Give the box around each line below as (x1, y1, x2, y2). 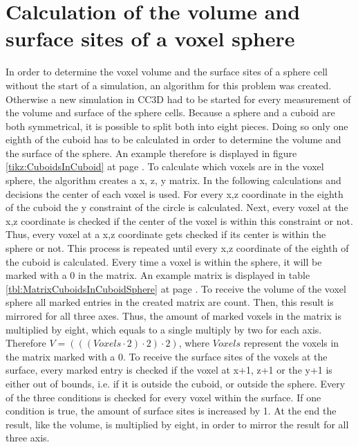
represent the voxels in (243, 336, 339, 350)
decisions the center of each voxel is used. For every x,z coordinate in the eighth (6, 186, 343, 201)
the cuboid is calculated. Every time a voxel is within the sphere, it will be (6, 254, 322, 268)
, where (178, 336, 210, 350)
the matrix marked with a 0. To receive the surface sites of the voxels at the (6, 349, 328, 363)
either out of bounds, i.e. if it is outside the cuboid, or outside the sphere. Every (6, 376, 346, 390)
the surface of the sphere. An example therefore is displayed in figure (6, 145, 297, 160)
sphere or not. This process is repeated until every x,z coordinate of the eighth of (6, 241, 349, 255)
